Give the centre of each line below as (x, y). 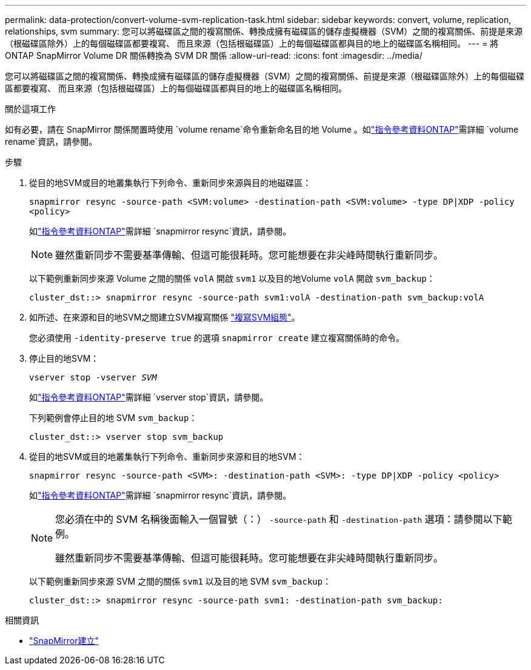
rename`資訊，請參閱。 (51, 141)
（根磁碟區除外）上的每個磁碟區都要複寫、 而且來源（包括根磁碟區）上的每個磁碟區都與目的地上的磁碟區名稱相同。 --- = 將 (252, 43)
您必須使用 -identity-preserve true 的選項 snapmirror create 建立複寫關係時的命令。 (217, 338)
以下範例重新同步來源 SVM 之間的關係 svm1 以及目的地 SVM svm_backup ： (180, 581)
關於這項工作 (30, 109)
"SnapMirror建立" (64, 641)
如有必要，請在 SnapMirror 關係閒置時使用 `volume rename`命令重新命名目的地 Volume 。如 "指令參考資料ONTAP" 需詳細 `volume (262, 129)
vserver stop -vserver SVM (93, 377)
